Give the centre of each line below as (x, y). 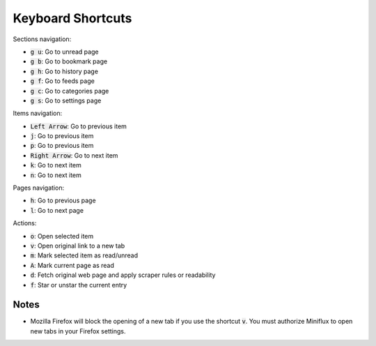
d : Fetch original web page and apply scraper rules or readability (123, 275)
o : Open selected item (62, 236)
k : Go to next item (56, 165)
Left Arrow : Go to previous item (78, 126)
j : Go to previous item (62, 136)
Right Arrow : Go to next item (74, 155)
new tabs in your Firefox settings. (78, 331)
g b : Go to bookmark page (69, 61)
